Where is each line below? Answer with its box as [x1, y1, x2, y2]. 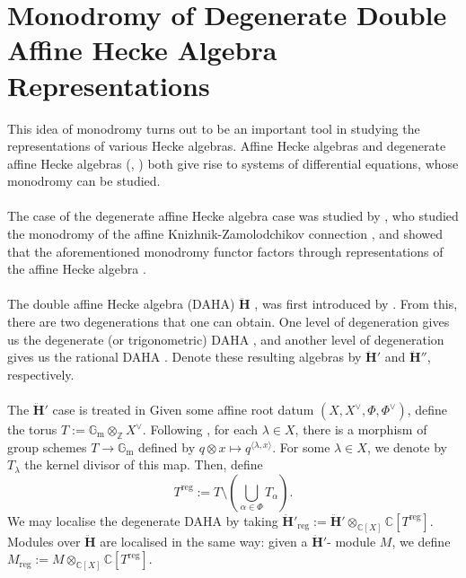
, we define [391, 531, 451, 550]
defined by [138, 437, 196, 456]
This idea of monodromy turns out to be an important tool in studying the [7, 118, 420, 137]
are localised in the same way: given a [100, 531, 308, 550]
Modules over [7, 531, 81, 550]
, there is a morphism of [295, 420, 427, 438]
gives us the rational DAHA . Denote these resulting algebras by [7, 347, 362, 366]
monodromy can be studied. [7, 171, 161, 190]
